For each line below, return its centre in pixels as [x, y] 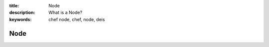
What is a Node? [65, 13]
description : [22, 13]
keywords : [20, 19]
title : [14, 6]
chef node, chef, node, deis [77, 19]
